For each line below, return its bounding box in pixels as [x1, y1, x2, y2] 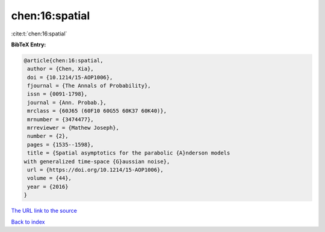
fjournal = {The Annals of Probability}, [27, 82, 151, 90]
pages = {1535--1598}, [27, 141, 94, 148]
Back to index [11, 218, 45, 225]
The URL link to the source [11, 207, 78, 215]
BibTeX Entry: [11, 41, 46, 48]
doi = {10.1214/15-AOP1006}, [27, 74, 113, 81]
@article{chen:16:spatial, [23, 57, 104, 64]
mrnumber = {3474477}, [27, 116, 94, 123]
